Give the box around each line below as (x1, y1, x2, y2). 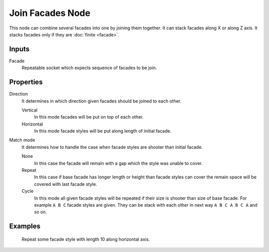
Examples (9, 222, 41, 231)
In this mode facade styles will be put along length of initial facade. (34, 128, 171, 134)
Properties (9, 78, 43, 87)
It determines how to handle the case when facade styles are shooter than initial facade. (21, 144, 203, 150)
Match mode (9, 137, 35, 143)
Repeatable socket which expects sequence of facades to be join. (21, 65, 157, 71)
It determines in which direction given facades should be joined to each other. (21, 98, 182, 104)
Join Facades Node (9, 7, 91, 18)
